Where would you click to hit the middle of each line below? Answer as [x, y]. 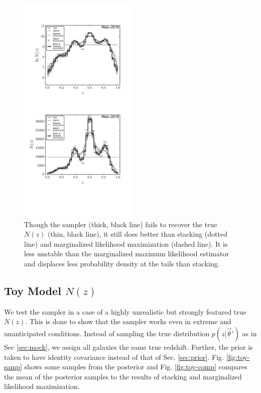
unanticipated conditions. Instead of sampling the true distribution [107, 333]
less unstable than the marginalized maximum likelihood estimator [126, 254]
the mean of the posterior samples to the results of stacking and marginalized [123, 376]
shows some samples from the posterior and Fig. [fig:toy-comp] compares [136, 367]
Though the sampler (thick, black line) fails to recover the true [121, 224]
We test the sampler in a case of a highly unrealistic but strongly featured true [125, 311]
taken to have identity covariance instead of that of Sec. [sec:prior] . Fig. [114, 357]
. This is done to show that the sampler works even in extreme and [128, 321]
